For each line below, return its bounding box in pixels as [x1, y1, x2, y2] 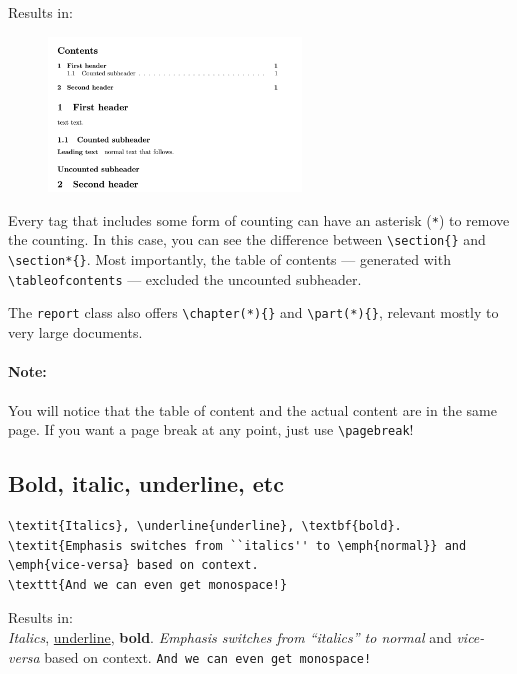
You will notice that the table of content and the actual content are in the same [8, 399, 497, 420]
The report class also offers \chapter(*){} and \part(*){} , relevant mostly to [8, 302, 499, 323]
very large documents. [8, 322, 143, 343]
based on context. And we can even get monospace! [44, 646, 372, 667]
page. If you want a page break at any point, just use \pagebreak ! [8, 419, 414, 440]
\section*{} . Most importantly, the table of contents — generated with [8, 249, 451, 270]
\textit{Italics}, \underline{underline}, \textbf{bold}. [8, 518, 402, 533]
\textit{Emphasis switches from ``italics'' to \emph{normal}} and [8, 538, 467, 553]
